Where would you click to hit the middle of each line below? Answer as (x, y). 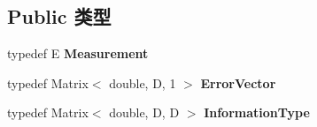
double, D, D (144, 112)
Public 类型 (59, 16)
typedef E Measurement (78, 53)
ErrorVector (238, 82)
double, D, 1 (143, 82)
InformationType (257, 112)
